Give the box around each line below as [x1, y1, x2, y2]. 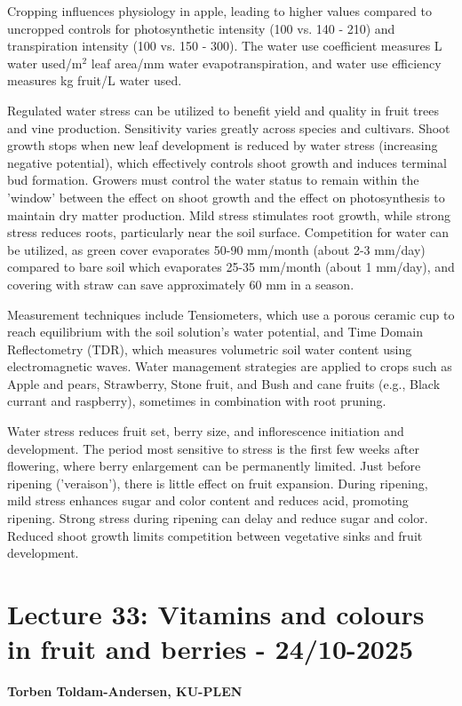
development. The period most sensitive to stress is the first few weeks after [7, 439, 419, 457]
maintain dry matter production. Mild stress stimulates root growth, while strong [7, 205, 450, 224]
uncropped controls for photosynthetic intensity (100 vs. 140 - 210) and [7, 19, 395, 37]
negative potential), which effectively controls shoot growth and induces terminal [7, 153, 448, 171]
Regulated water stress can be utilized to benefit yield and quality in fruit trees [7, 100, 439, 119]
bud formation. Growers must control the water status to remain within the [7, 171, 419, 189]
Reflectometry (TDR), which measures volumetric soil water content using [7, 339, 412, 358]
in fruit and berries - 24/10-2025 [7, 631, 414, 667]
